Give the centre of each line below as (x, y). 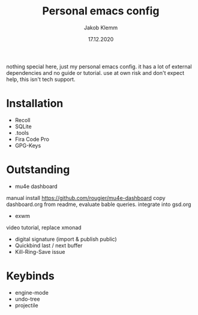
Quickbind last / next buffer (49, 245)
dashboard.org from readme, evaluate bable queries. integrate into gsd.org (99, 204)
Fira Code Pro (32, 139)
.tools (22, 132)
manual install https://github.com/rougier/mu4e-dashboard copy (86, 198)
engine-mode (32, 292)
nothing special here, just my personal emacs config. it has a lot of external (99, 66)
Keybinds (31, 276)
